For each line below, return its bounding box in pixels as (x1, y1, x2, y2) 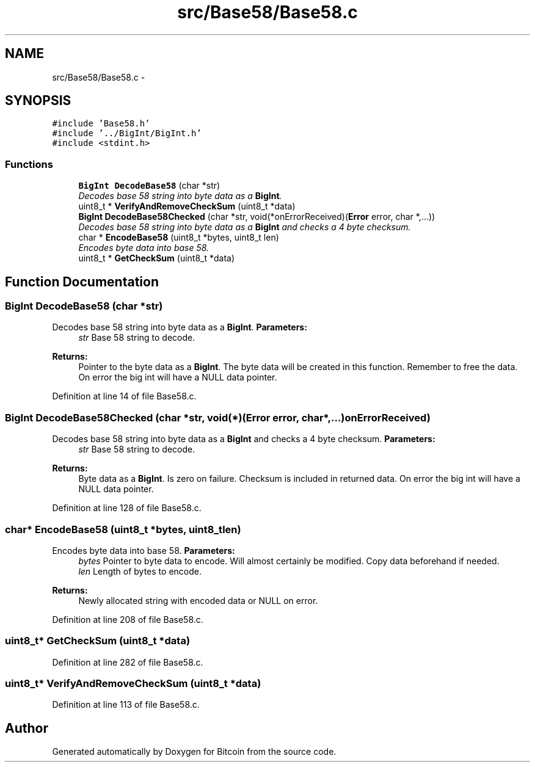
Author (5, 720, 48, 736)
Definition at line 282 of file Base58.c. (52, 656, 203, 667)
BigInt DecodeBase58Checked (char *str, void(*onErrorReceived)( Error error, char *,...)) (78, 211, 435, 222)
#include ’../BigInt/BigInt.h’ (52, 128, 202, 139)
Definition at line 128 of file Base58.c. (52, 503, 202, 514)
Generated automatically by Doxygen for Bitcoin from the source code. (52, 746, 337, 757)
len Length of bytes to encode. (78, 565, 202, 576)
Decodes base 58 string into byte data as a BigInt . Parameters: (52, 322, 307, 333)
